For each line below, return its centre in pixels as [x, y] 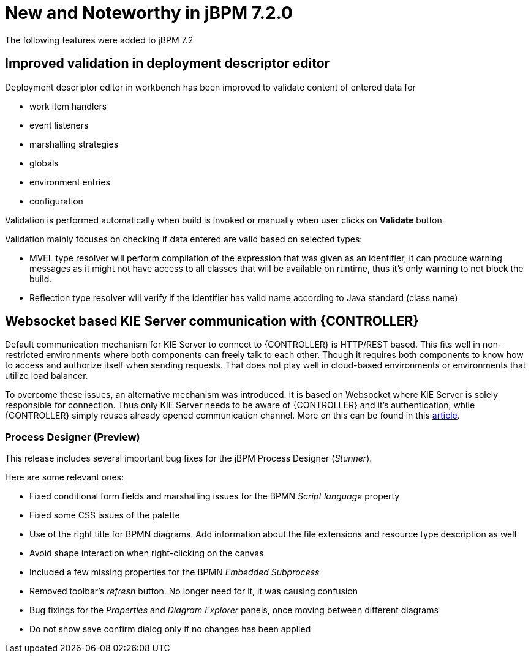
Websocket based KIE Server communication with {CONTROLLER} [212, 321]
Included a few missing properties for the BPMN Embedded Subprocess [175, 572]
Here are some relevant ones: [65, 477]
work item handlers [68, 106]
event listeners [59, 125]
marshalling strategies [74, 144]
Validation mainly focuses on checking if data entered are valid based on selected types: [184, 239]
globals [44, 163]
